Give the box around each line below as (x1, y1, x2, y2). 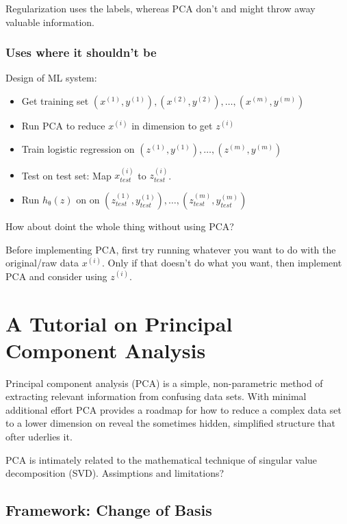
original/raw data (5, 255, 79, 270)
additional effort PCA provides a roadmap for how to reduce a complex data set (5, 402, 342, 416)
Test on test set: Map (21, 168, 112, 182)
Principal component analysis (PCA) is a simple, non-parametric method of (5, 375, 323, 390)
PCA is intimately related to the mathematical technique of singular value (5, 452, 318, 466)
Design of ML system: (5, 71, 97, 85)
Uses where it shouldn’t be (5, 44, 157, 61)
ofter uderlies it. (5, 429, 73, 444)
